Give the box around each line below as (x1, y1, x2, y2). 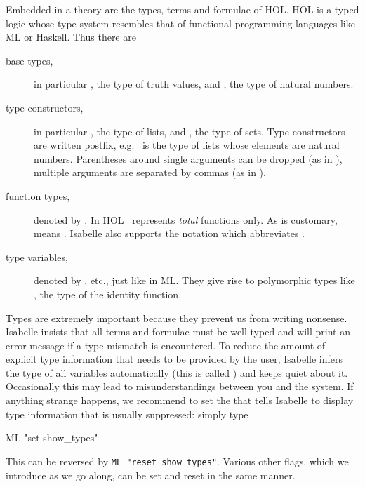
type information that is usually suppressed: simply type (6, 406, 248, 421)
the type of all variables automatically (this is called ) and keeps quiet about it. (6, 365, 348, 380)
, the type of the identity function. (34, 286, 182, 301)
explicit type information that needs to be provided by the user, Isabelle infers (6, 352, 343, 366)
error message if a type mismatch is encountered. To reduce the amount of (6, 338, 326, 352)
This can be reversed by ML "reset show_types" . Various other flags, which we (6, 453, 349, 468)
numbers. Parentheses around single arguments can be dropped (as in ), (34, 151, 343, 166)
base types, (6, 53, 53, 67)
